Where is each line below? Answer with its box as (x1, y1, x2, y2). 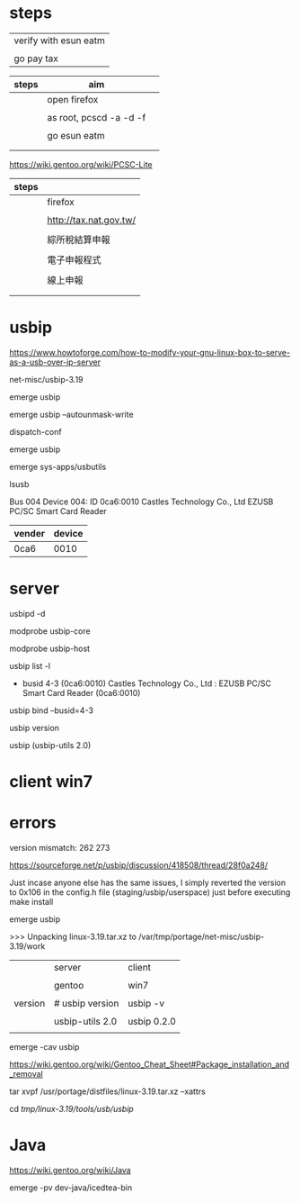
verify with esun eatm (13, 34, 105, 47)
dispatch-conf (9, 426, 62, 437)
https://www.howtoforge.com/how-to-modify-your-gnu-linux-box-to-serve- (9, 347, 290, 357)
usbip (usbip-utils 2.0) (9, 739, 92, 750)
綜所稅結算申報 (47, 233, 110, 246)
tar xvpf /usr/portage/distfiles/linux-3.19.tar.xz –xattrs (9, 1086, 207, 1097)
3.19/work (9, 940, 46, 952)
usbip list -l (9, 660, 51, 671)
